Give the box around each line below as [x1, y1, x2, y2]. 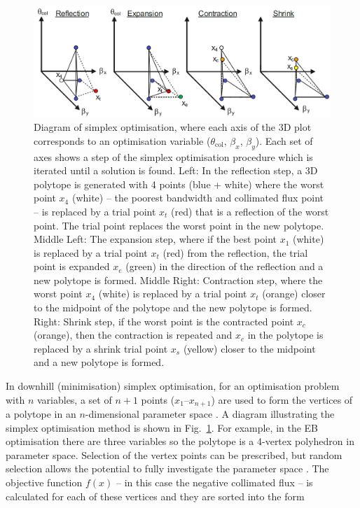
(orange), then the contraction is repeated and [34, 327, 233, 342]
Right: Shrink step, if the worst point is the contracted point [34, 313, 294, 328]
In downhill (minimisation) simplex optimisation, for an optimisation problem [6, 379, 340, 393]
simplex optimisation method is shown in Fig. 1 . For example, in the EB [6, 420, 319, 435]
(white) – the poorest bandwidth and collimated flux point [71, 190, 324, 205]
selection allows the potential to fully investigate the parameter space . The [6, 461, 329, 476]
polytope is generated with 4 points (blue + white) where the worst [34, 176, 324, 191]
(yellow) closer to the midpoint [183, 341, 316, 355]
